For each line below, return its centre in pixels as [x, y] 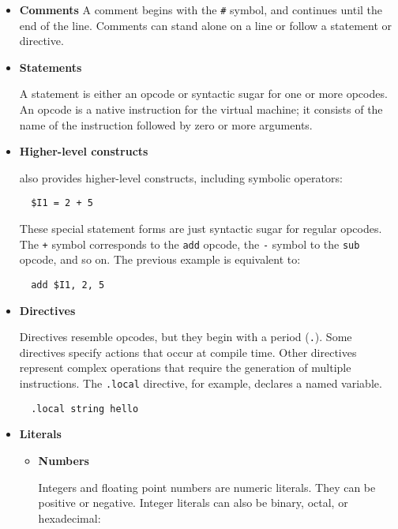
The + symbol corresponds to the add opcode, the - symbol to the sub [190, 244]
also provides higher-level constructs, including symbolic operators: [181, 177]
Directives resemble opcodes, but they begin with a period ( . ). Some [186, 337]
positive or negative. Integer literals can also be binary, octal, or [193, 503]
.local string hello [85, 409]
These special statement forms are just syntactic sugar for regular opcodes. [201, 229]
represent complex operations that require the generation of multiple [185, 368]
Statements [51, 67]
